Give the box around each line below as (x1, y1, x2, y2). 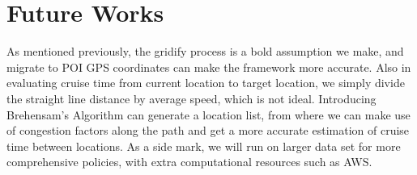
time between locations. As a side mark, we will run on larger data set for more (6, 137, 401, 154)
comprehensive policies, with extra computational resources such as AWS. (6, 153, 372, 170)
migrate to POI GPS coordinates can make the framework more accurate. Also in (6, 58, 411, 75)
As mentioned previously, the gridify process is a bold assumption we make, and (6, 43, 404, 60)
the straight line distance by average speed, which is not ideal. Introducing (6, 90, 377, 106)
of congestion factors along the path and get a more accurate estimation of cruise (6, 122, 410, 139)
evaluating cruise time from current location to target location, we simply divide (6, 74, 405, 91)
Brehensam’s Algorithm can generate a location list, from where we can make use (6, 106, 411, 123)
